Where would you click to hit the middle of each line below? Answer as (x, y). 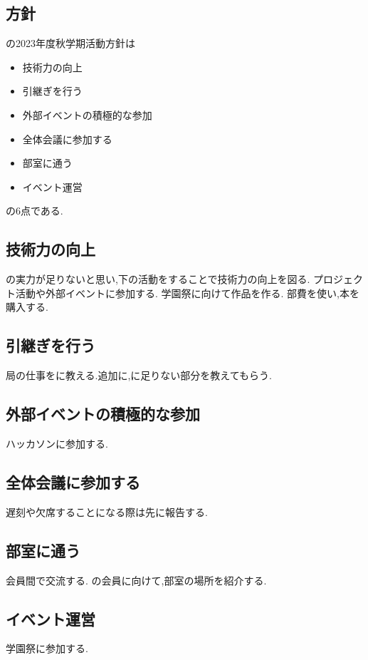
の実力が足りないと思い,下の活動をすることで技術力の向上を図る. (158, 279)
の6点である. (35, 211)
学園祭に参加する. (47, 648)
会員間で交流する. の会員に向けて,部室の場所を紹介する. (136, 580)
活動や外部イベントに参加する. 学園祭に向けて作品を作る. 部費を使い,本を (187, 293)
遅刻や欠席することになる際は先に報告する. (107, 511)
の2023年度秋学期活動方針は (70, 43)
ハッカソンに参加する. (57, 443)
